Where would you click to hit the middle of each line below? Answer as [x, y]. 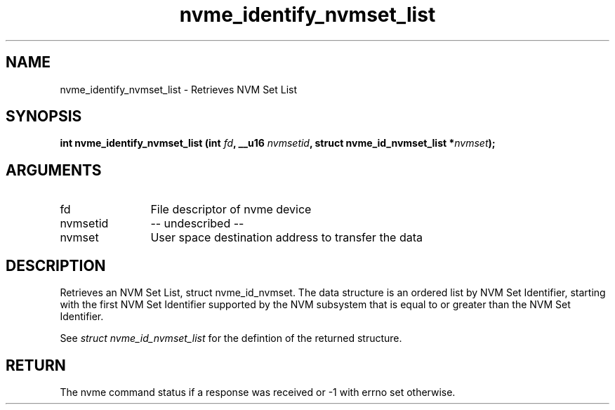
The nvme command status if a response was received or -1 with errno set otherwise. [258, 392]
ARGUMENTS [54, 170]
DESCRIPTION [56, 265]
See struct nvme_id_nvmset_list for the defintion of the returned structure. [231, 338]
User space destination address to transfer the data [286, 238]
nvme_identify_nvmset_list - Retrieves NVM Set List [179, 89]
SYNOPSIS [44, 117]
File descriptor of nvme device [231, 210]
